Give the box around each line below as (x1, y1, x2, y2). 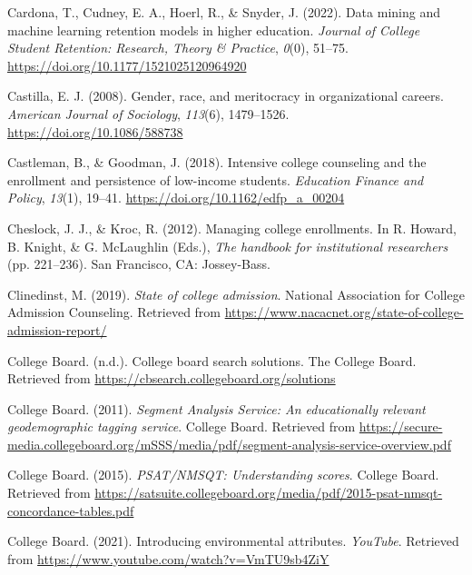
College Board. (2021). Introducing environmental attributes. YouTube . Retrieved (7, 531, 459, 550)
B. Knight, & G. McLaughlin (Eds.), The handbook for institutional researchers (7, 236, 448, 255)
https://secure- (359, 417, 443, 436)
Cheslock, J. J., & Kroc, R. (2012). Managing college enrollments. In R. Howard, (7, 218, 457, 237)
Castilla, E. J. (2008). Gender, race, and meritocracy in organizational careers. (7, 86, 444, 105)
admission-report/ (7, 320, 107, 339)
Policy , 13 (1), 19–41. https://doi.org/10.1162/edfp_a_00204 (7, 188, 345, 207)
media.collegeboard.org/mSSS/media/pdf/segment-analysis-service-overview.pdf (7, 434, 451, 453)
